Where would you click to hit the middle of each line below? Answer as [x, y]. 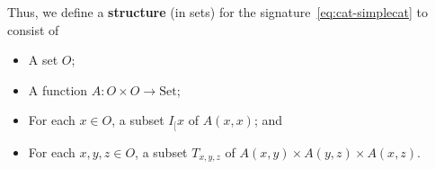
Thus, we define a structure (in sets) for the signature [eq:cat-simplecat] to [217, 12]
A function [58, 89]
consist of [33, 29]
